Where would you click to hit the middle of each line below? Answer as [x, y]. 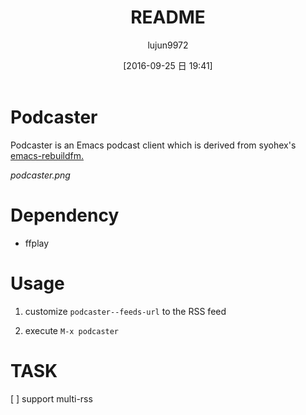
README [168, 17]
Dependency [65, 215]
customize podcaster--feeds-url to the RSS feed [125, 311]
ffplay [37, 243]
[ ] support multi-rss [51, 398]
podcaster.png [40, 175]
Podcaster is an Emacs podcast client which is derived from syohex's [153, 145]
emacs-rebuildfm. [47, 155]
